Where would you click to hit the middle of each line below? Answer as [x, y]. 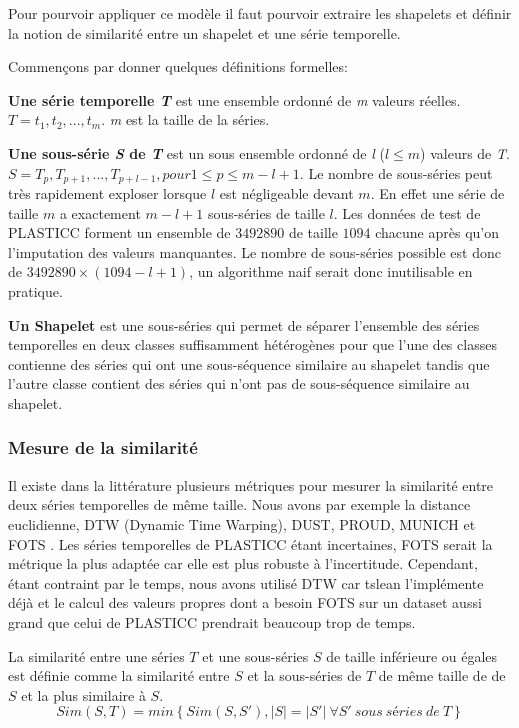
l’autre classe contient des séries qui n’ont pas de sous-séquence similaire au [239, 383]
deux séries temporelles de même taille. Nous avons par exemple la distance [239, 504]
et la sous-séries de [304, 675]
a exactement [100, 212]
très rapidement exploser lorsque [107, 193]
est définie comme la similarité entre [119, 675]
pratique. [35, 290]
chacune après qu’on [437, 232]
